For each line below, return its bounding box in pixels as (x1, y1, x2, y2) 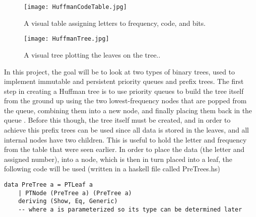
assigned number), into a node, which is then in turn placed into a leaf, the (4, 153, 232, 164)
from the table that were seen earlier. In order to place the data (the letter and (4, 144, 245, 154)
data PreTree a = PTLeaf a (4, 181, 93, 189)
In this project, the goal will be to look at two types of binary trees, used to (4, 66, 235, 76)
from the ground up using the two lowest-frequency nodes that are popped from (4, 95, 247, 106)
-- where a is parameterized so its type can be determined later (18, 206, 242, 213)
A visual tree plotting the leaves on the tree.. (24, 49, 161, 60)
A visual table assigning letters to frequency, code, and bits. (24, 17, 206, 28)
